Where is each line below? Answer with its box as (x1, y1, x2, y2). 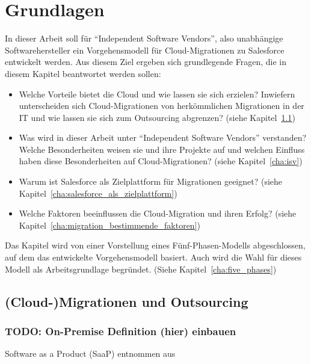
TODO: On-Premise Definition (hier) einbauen (5, 323, 236, 338)
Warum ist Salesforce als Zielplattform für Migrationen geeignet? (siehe (19, 175, 283, 188)
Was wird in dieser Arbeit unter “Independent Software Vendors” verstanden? (19, 131, 307, 144)
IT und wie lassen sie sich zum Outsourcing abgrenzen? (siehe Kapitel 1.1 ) (19, 111, 295, 123)
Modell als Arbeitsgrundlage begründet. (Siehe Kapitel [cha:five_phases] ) (5, 262, 277, 275)
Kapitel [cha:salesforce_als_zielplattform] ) (19, 187, 177, 199)
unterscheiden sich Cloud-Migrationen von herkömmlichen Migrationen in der (19, 99, 304, 112)
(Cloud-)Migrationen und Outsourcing (5, 292, 248, 310)
